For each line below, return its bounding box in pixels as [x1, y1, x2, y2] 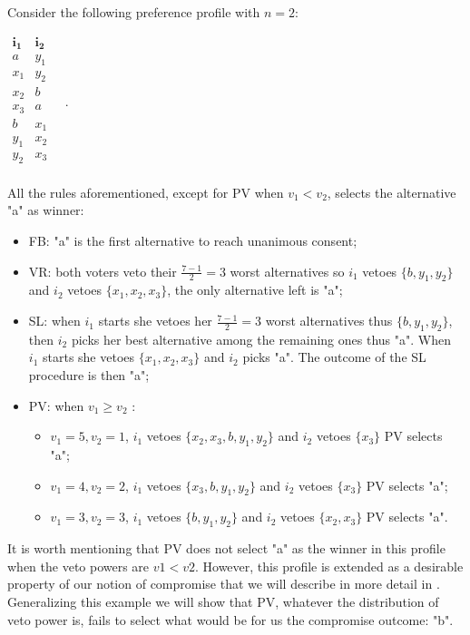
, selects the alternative [327, 182, 456, 201]
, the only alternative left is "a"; [167, 280, 343, 299]
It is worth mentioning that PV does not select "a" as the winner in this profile [7, 539, 446, 558]
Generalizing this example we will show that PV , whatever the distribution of [7, 591, 439, 611]
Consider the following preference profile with [7, 3, 260, 21]
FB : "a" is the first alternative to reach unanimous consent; [28, 231, 357, 250]
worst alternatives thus [265, 311, 393, 330]
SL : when [28, 311, 81, 330]
